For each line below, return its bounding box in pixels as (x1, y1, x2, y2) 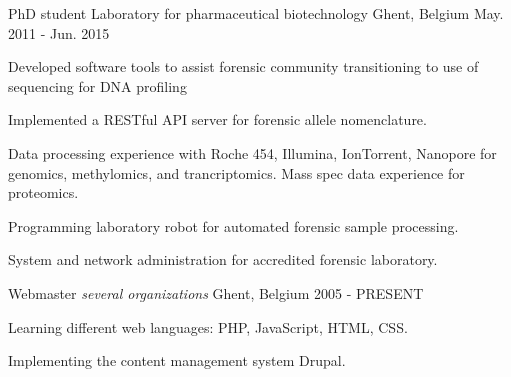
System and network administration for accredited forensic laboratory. (8, 249, 438, 270)
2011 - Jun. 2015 (8, 22, 110, 43)
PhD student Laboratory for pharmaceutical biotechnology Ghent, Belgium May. (8, 3, 504, 23)
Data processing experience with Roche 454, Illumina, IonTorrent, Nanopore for (8, 142, 497, 163)
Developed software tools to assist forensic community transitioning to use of (8, 56, 479, 77)
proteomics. (8, 182, 79, 203)
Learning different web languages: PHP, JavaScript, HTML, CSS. (8, 316, 408, 337)
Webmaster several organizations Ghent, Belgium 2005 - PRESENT (8, 282, 424, 303)
